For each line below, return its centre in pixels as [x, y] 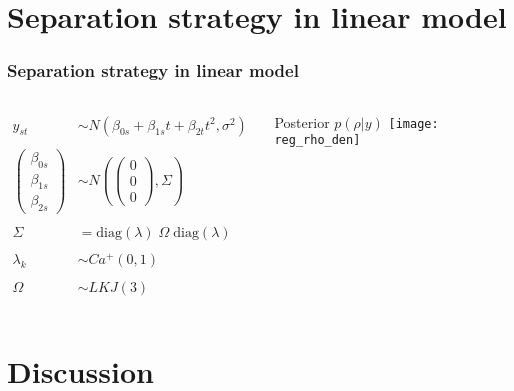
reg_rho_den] [317, 140]
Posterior [302, 121]
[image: [413, 123]
